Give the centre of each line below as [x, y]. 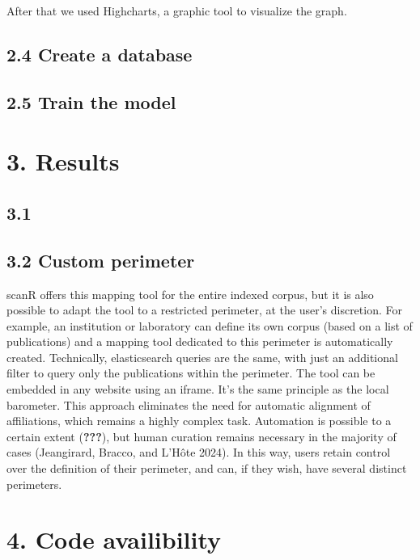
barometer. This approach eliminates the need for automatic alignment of [189, 404]
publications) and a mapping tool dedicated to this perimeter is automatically [200, 341]
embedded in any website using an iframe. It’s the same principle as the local [198, 389]
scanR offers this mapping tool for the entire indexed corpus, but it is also [190, 294]
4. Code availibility [114, 539]
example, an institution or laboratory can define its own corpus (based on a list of [210, 325]
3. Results [63, 161]
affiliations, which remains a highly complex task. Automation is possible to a [199, 421]
